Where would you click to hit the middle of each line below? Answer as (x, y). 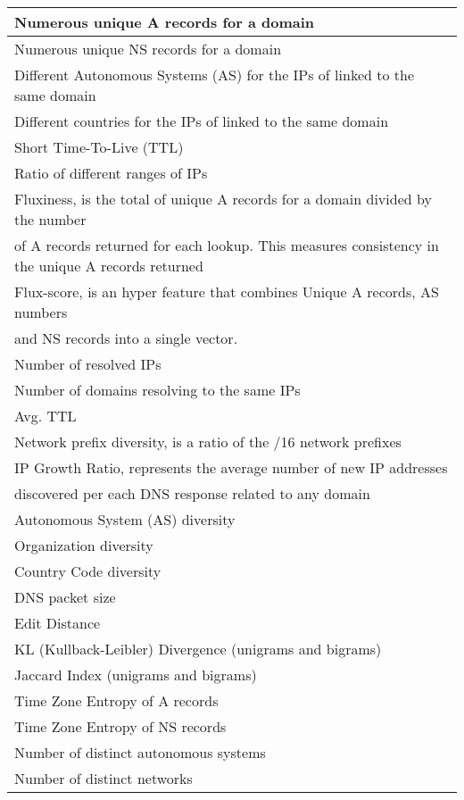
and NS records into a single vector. (126, 338)
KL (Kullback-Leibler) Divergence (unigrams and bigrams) (198, 649)
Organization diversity (84, 545)
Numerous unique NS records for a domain (148, 49)
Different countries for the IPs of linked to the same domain (202, 121)
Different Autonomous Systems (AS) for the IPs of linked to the (214, 75)
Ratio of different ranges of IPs (111, 173)
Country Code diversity (88, 571)
